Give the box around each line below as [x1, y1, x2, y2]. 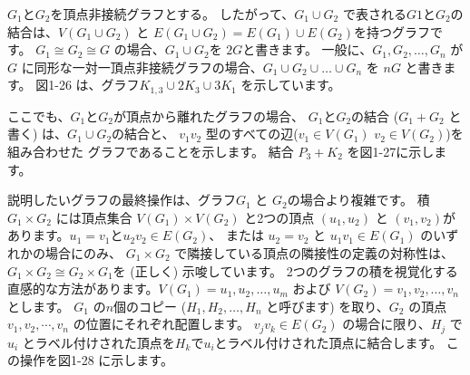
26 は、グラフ [58, 75, 140, 94]
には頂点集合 [55, 207, 132, 226]
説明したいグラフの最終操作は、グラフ [7, 190, 236, 209]
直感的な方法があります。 [7, 279, 159, 298]
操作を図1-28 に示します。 [19, 351, 173, 370]
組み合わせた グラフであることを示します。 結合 [7, 142, 294, 161]
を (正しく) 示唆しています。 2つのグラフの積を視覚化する [113, 261, 458, 280]
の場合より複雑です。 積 [287, 190, 430, 209]
